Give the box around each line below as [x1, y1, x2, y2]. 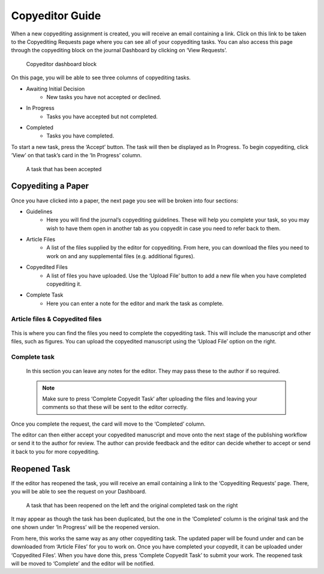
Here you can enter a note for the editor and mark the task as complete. [46, 300, 224, 307]
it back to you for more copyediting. [11, 448, 100, 455]
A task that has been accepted [26, 165, 102, 172]
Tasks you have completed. [46, 132, 115, 139]
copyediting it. [46, 280, 82, 288]
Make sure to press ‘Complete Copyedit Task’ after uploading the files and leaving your [42, 395, 257, 402]
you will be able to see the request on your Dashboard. [11, 488, 147, 495]
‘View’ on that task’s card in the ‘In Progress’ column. [11, 152, 142, 159]
